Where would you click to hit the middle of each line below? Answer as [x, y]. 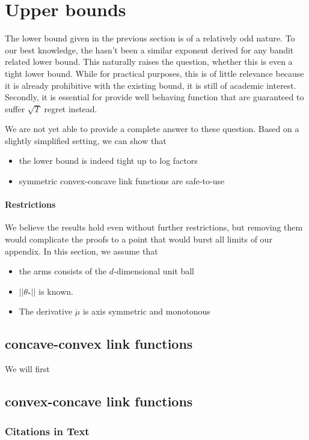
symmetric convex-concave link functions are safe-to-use [122, 181]
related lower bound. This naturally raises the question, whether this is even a [149, 62]
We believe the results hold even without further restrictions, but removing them [154, 227]
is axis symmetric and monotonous [146, 311]
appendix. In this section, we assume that [81, 251]
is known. [56, 291]
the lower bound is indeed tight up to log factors [108, 161]
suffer [15, 108]
